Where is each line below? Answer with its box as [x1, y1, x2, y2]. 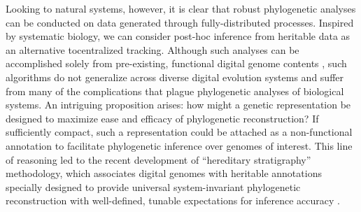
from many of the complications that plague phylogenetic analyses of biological [6, 83, 344, 98]
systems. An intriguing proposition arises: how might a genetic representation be [6, 97, 351, 112]
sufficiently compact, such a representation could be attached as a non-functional [6, 125, 353, 139]
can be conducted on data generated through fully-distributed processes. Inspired [6, 15, 354, 29]
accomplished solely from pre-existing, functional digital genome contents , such [6, 56, 347, 71]
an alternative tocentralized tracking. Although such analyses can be [6, 42, 299, 57]
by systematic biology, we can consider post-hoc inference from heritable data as [6, 29, 351, 43]
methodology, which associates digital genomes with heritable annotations [6, 166, 322, 181]
